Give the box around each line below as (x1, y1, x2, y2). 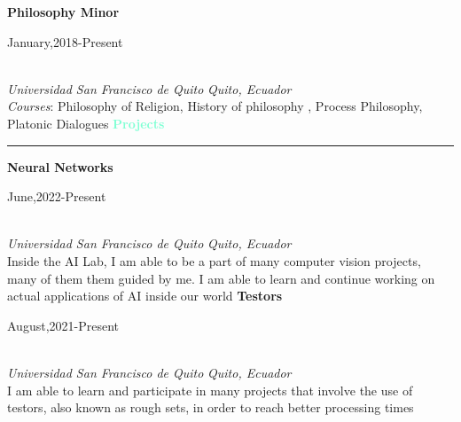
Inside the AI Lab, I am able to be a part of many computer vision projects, (7, 251, 421, 270)
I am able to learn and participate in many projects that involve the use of (7, 380, 413, 399)
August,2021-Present (7, 316, 119, 334)
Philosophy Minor (7, 3, 120, 20)
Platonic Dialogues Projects (7, 113, 165, 132)
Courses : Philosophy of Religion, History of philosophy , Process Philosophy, (7, 97, 423, 115)
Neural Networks (7, 157, 113, 176)
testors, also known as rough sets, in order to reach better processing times (7, 398, 414, 417)
